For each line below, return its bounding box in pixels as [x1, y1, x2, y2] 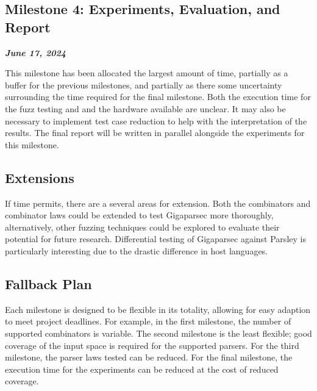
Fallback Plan [5, 274, 92, 293]
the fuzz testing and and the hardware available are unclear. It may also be [5, 102, 286, 115]
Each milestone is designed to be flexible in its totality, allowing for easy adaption [5, 303, 311, 315]
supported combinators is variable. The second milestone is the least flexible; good [5, 326, 312, 339]
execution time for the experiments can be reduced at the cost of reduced [5, 362, 279, 375]
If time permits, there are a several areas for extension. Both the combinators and [5, 196, 311, 209]
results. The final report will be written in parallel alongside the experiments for [5, 126, 305, 139]
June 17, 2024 [5, 46, 66, 59]
